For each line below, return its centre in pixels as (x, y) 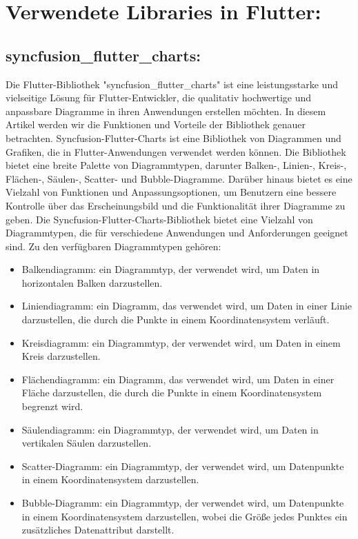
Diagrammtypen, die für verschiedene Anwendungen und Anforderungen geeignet (177, 233)
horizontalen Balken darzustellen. (92, 282)
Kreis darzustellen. (61, 356)
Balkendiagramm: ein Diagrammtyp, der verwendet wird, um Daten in (171, 269)
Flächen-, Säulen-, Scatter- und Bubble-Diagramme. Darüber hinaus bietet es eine (179, 178)
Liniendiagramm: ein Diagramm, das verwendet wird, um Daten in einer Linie (187, 306)
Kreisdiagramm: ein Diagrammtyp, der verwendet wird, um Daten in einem (181, 342)
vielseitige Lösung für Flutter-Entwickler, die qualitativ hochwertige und (159, 98)
